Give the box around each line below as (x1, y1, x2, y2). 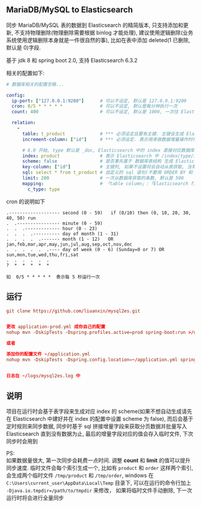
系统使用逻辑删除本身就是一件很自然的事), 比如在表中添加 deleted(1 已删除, (6, 36, 190, 44)
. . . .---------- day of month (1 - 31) (6, 231, 119, 237)
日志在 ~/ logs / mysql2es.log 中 (6, 373, 81, 379)
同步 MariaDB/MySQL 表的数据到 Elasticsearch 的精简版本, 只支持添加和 (6, 21, 184, 29)
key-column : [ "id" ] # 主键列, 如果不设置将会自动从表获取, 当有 (22, 164, 196, 170)
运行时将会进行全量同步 (6, 494, 64, 502)
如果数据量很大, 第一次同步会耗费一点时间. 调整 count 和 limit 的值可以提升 (6, 457, 191, 464)
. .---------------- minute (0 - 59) (6, 220, 103, 227)
